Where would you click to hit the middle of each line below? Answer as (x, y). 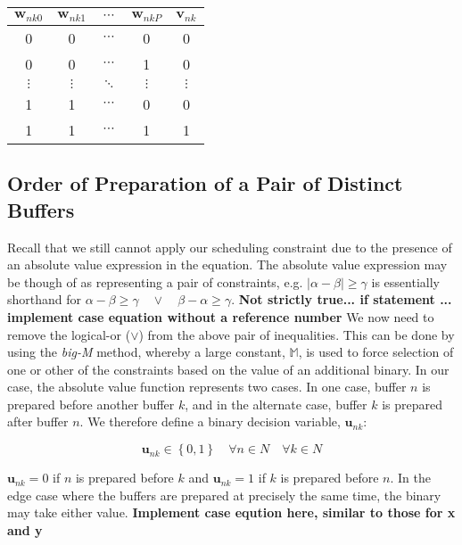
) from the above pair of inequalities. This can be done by (297, 334)
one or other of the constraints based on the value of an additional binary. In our (228, 369)
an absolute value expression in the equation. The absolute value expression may (227, 264)
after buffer (38, 421)
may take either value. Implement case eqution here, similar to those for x (231, 512)
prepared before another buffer (91, 404)
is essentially (405, 281)
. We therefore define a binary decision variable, (210, 421)
